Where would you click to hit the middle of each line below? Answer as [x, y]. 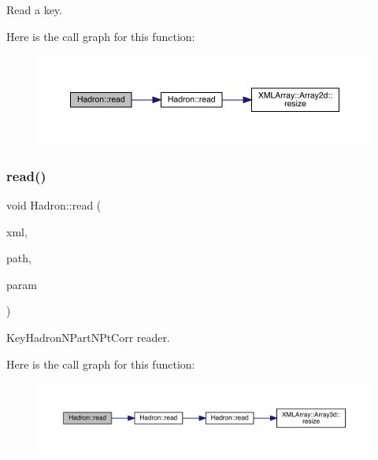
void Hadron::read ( [54, 205]
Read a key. [34, 9]
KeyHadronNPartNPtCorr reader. [88, 337]
